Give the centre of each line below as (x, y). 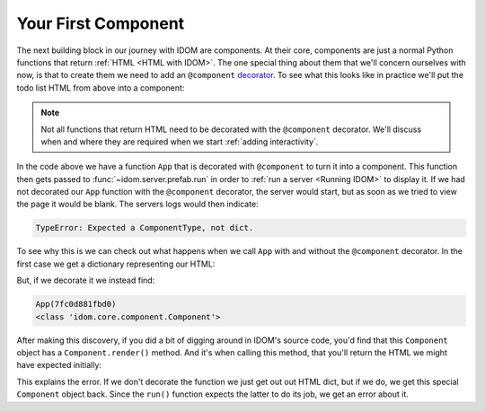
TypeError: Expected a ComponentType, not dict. (145, 228)
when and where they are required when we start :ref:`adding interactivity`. (180, 141)
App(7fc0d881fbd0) (76, 304)
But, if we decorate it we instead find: (86, 280)
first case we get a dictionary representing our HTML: (116, 264)
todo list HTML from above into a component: (101, 87)
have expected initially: (59, 365)
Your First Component (101, 23)
